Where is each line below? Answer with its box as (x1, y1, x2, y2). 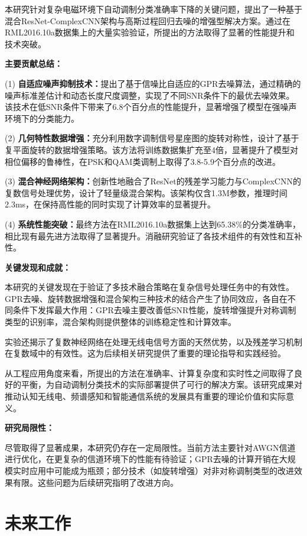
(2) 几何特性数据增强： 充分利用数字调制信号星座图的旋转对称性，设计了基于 (5, 132, 299, 144)
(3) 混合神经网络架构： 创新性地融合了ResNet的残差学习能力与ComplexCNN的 (5, 175, 301, 187)
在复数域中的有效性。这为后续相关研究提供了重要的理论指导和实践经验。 (5, 347, 286, 359)
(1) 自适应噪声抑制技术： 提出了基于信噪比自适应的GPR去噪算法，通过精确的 (5, 77, 301, 89)
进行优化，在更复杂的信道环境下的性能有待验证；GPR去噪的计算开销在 (5, 453, 279, 465)
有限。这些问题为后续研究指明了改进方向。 (12, 476, 178, 488)
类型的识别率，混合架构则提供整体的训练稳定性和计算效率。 (5, 316, 236, 328)
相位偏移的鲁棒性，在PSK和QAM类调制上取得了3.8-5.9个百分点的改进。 (5, 155, 280, 167)
